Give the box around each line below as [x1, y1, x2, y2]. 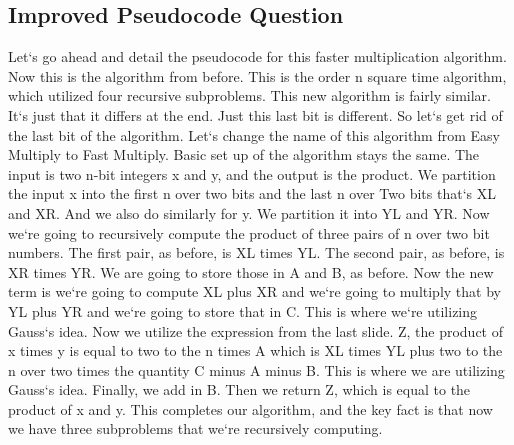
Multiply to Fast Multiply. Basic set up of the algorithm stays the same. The [8, 144, 480, 165]
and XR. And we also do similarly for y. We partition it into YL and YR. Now [8, 202, 490, 223]
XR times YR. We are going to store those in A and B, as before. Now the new [8, 261, 494, 282]
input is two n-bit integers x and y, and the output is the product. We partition [8, 163, 496, 184]
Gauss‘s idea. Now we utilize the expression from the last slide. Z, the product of [8, 320, 503, 341]
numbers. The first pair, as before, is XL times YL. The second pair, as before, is [8, 242, 505, 263]
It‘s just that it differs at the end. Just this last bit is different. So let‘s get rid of [8, 104, 503, 125]
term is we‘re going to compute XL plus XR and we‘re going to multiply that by [8, 281, 501, 302]
